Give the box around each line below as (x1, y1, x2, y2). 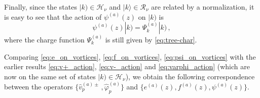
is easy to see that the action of (4, 11, 102, 22)
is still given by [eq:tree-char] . (105, 34, 197, 44)
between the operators (4, 81, 73, 92)
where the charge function (4, 34, 85, 44)
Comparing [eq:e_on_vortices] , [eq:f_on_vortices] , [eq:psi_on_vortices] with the (4, 51, 256, 62)
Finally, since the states (4, 2, 77, 12)
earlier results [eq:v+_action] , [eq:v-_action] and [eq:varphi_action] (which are (4, 61, 250, 72)
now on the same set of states (4, 71, 96, 81)
